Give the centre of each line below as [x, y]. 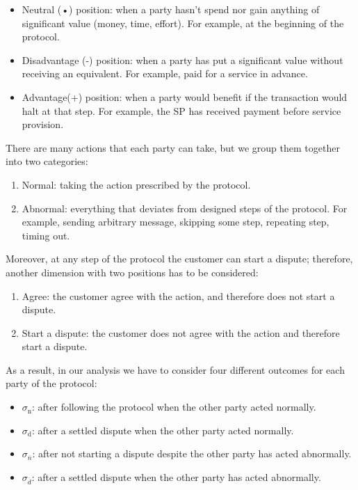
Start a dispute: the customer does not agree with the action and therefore [181, 332]
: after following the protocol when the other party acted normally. [174, 407]
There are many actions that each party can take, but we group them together [173, 147]
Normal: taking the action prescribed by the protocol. [136, 184]
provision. [43, 124]
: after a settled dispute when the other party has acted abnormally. [176, 476]
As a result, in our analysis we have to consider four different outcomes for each [175, 369]
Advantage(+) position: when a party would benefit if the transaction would [185, 96]
